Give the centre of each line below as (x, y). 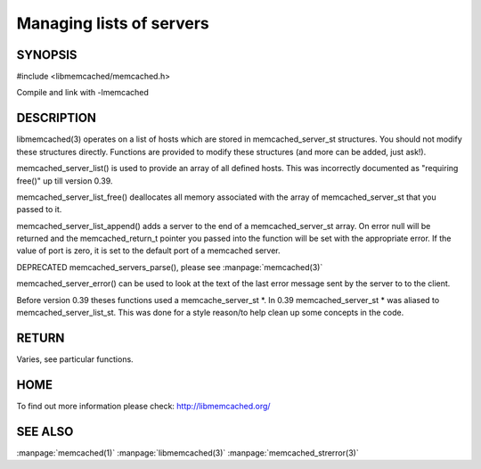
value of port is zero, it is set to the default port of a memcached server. (148, 251)
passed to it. (39, 210)
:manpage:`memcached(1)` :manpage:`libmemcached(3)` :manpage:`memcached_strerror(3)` (188, 453)
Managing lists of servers (113, 23)
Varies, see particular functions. (75, 359)
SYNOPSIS (47, 55)
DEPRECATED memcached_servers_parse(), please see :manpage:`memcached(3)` (170, 267)
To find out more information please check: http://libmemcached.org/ (143, 406)
